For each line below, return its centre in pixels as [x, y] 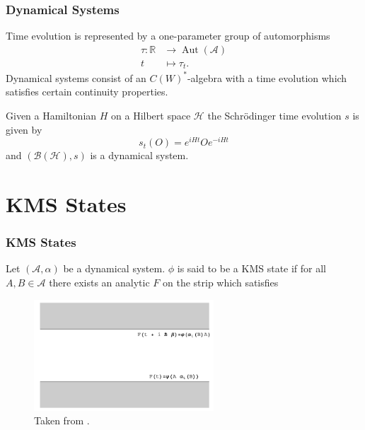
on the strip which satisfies [220, 283]
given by [24, 129]
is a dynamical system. [139, 155]
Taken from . [62, 420]
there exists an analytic [99, 283]
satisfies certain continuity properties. [87, 92]
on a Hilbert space [151, 116]
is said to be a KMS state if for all [252, 268]
